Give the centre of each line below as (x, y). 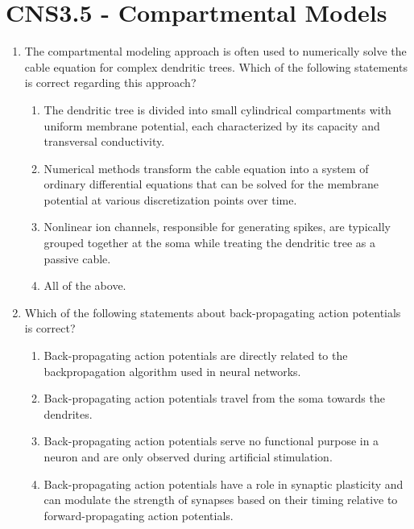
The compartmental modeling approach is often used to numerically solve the (215, 51)
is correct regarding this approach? (110, 83)
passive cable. (77, 258)
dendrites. (68, 413)
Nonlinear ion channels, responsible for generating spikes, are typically (217, 227)
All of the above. (85, 285)
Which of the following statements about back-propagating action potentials (213, 312)
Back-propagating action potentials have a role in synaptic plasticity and (224, 484)
